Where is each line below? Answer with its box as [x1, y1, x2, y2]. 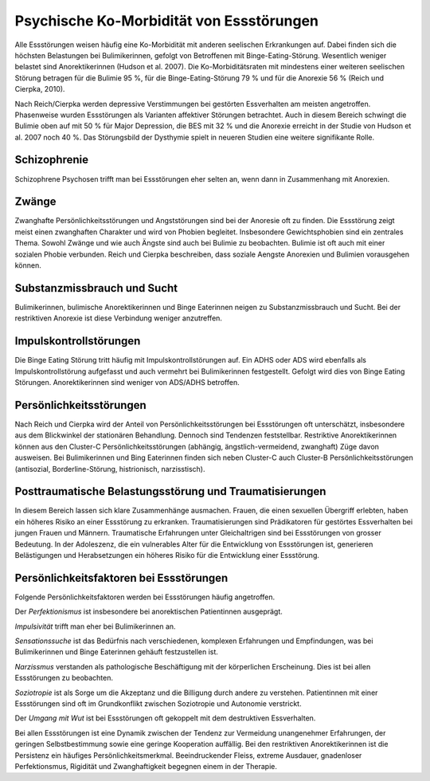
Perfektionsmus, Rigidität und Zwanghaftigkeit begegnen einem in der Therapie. [14, 761, 278, 771]
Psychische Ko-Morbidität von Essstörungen [14, 12, 319, 29]
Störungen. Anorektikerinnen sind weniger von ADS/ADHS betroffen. [14, 378, 240, 387]
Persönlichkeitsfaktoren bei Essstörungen [14, 571, 229, 585]
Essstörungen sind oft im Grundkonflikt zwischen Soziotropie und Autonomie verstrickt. [14, 699, 302, 708]
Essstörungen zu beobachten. [14, 673, 114, 683]
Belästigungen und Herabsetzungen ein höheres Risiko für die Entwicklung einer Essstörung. [14, 550, 320, 559]
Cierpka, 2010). [14, 84, 65, 94]
